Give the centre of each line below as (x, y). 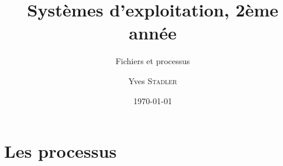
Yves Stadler (153, 80)
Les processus (60, 151)
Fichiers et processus (153, 61)
